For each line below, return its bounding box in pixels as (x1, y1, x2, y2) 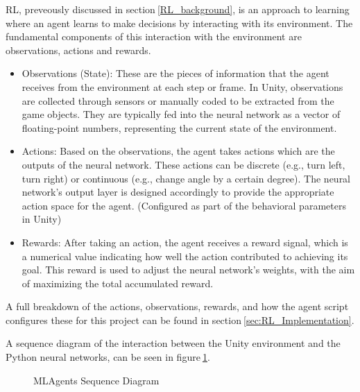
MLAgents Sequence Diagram (33, 373, 160, 387)
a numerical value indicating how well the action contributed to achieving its (22, 248, 348, 263)
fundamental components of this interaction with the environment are (6, 29, 302, 44)
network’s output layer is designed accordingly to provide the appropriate (22, 185, 334, 199)
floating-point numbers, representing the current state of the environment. (22, 120, 337, 135)
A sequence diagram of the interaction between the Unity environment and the (6, 336, 341, 350)
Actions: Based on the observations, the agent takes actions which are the (22, 144, 335, 158)
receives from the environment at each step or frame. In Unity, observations (22, 79, 343, 94)
